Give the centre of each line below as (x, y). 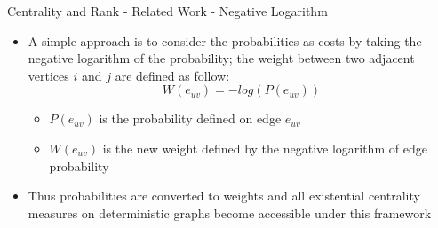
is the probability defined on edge (190, 118)
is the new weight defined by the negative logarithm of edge (265, 148)
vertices (48, 75)
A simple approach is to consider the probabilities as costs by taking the (225, 40)
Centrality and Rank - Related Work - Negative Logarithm (167, 11)
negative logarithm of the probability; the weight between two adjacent (221, 58)
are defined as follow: (172, 75)
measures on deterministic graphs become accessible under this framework (230, 212)
